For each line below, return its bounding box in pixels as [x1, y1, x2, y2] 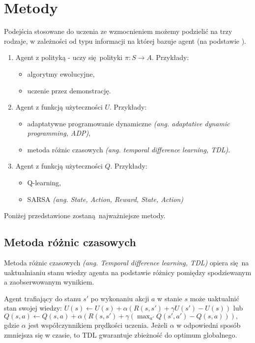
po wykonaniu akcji [90, 293, 149, 303]
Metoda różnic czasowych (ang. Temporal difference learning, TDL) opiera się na [4, 257, 249, 268]
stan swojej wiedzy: [4, 303, 62, 313]
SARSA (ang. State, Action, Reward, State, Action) [27, 194, 184, 204]
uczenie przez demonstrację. [27, 85, 111, 95]
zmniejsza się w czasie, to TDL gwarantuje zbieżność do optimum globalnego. [4, 329, 237, 340]
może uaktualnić [190, 293, 239, 303]
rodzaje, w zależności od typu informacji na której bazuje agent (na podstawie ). [4, 35, 247, 46]
